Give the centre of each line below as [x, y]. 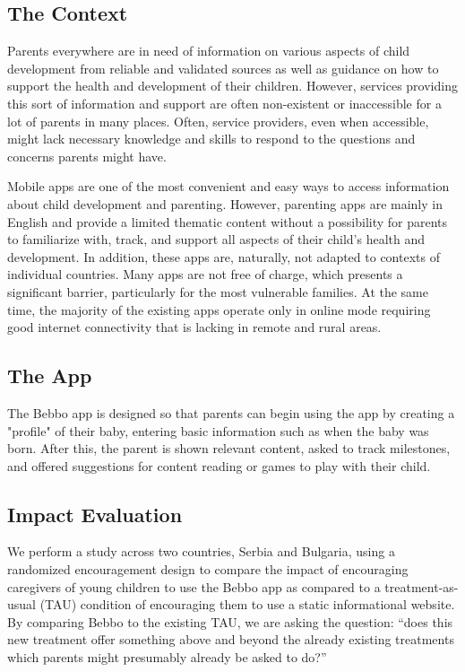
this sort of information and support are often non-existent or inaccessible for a [224, 103]
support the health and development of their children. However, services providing [232, 86]
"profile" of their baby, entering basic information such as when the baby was [218, 430]
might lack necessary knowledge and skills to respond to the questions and [211, 139]
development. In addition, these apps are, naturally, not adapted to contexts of [224, 256]
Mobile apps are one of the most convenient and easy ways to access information [228, 186]
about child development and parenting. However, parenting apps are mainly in [225, 203]
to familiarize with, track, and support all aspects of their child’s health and [216, 239]
